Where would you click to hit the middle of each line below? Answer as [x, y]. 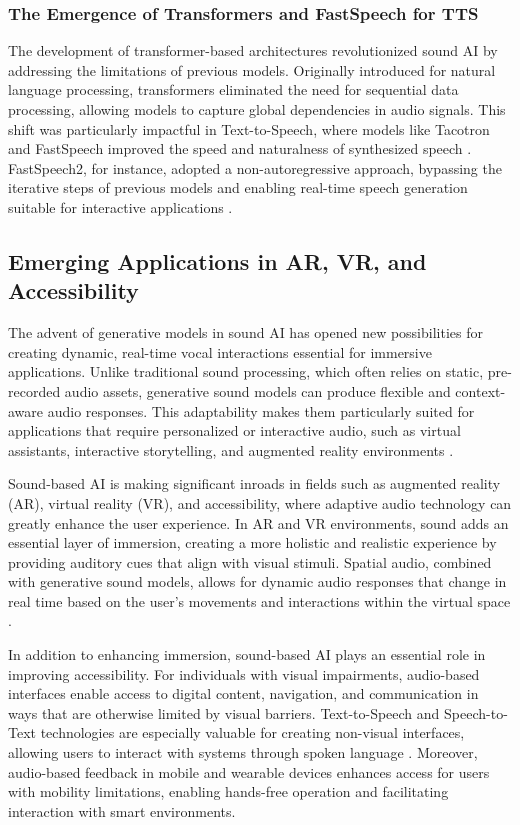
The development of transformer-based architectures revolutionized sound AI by [253, 50]
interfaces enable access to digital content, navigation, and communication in [243, 693]
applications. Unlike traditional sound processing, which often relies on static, [246, 371]
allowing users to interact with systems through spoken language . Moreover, [243, 752]
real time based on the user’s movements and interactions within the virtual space [259, 600]
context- [480, 390]
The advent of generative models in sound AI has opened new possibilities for [245, 332]
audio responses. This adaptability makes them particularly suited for [261, 410]
